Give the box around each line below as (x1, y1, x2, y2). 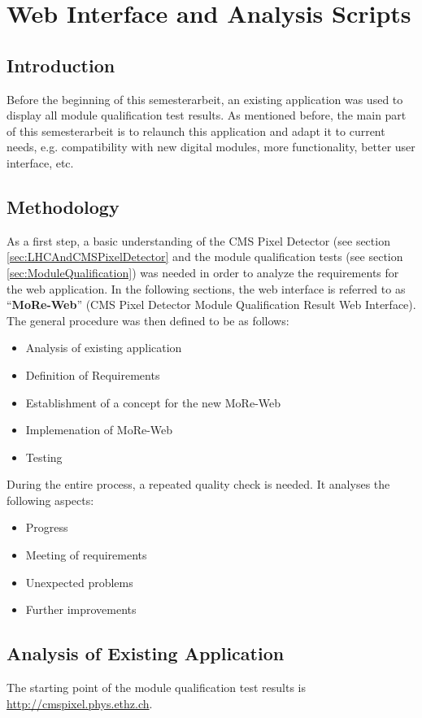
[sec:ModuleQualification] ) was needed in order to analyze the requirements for (7, 263, 399, 281)
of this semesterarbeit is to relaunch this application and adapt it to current (7, 122, 385, 139)
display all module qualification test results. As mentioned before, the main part (7, 107, 407, 124)
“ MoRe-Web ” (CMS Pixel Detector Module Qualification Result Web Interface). (7, 296, 416, 313)
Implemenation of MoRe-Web (25, 421, 173, 438)
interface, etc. (7, 154, 74, 171)
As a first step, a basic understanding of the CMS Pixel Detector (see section (7, 232, 390, 249)
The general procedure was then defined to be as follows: (7, 311, 289, 329)
